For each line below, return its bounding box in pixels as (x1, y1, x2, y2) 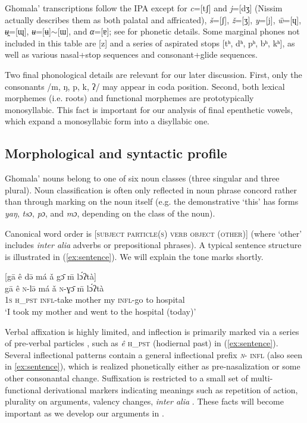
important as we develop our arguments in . (5, 406, 164, 419)
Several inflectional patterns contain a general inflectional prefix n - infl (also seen (5, 348, 302, 361)
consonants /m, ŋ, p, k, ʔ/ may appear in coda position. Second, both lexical (5, 80, 285, 92)
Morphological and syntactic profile (5, 144, 227, 162)
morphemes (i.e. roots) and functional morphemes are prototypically (5, 92, 254, 104)
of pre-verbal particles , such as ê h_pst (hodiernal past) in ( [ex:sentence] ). (5, 337, 278, 349)
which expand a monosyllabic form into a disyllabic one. (5, 115, 209, 127)
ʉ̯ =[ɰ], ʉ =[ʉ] (5, 25, 51, 37)
